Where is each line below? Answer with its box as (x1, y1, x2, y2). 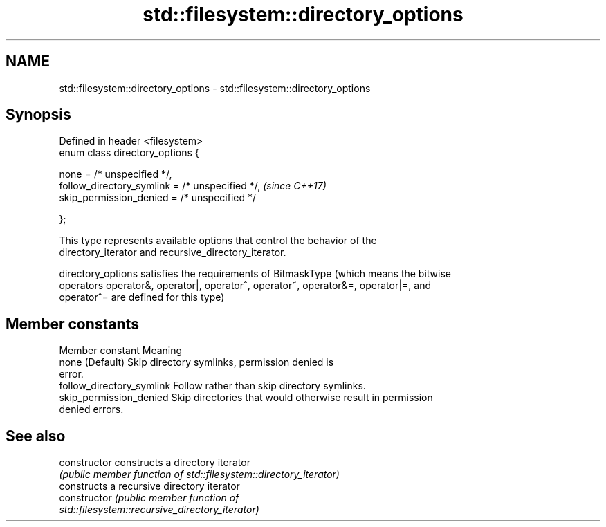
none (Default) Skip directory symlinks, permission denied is (59, 356, 334, 369)
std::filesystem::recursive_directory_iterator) (59, 503, 259, 516)
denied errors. (59, 403, 124, 416)
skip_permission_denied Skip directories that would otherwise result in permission (59, 391, 433, 404)
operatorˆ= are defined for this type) (59, 291, 225, 304)
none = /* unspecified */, (59, 168, 172, 181)
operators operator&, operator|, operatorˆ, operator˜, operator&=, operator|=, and (59, 279, 431, 292)
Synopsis (6, 106, 71, 124)
